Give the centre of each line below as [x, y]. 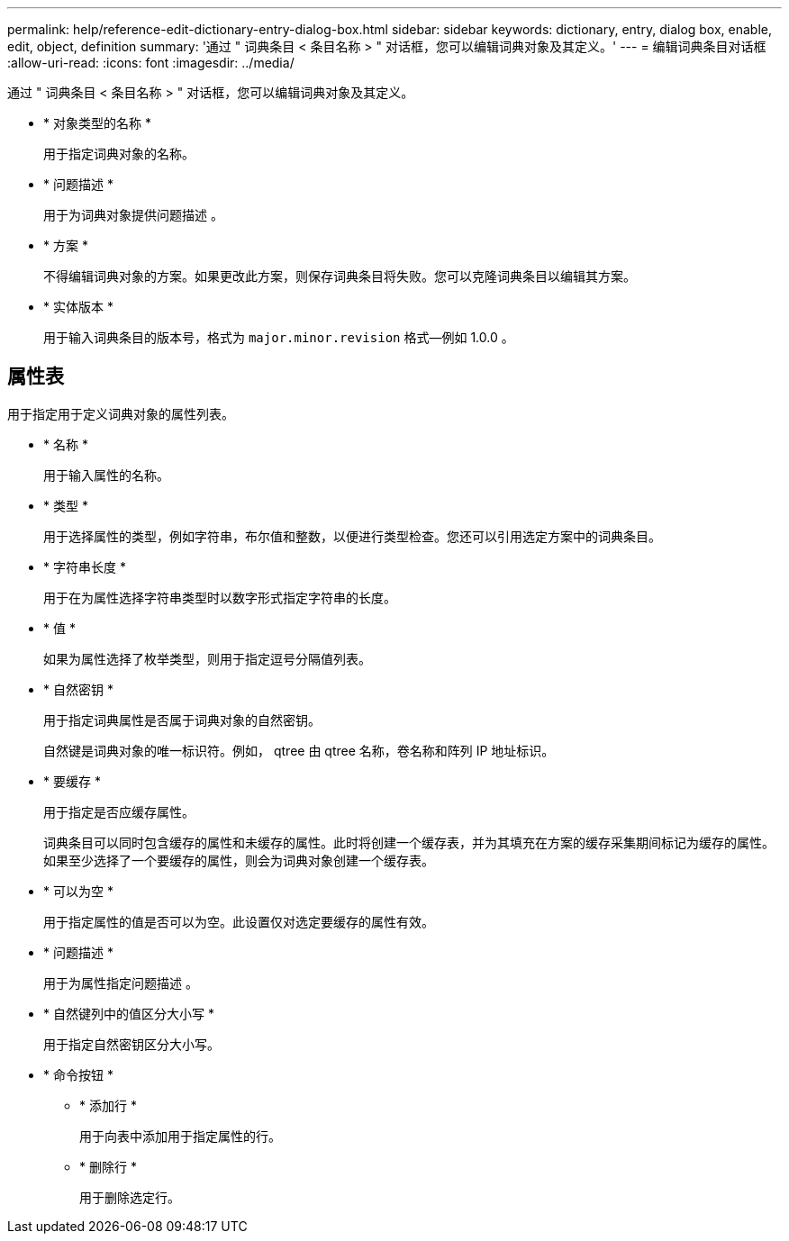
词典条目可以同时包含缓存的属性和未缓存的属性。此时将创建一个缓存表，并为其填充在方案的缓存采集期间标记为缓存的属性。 [409, 842]
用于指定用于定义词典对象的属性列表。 [121, 413]
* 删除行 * [108, 1166]
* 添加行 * [108, 1105]
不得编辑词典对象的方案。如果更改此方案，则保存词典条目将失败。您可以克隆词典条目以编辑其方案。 [340, 276]
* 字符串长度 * [85, 566]
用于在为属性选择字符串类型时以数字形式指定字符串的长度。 [220, 597]
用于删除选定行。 [130, 1197]
